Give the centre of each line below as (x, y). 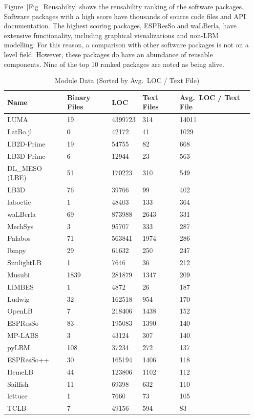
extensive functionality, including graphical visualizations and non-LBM (111, 35)
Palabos (19, 238)
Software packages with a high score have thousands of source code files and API (125, 16)
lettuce (18, 396)
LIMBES (21, 286)
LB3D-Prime (26, 156)
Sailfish (18, 384)
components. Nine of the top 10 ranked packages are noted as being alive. (114, 64)
